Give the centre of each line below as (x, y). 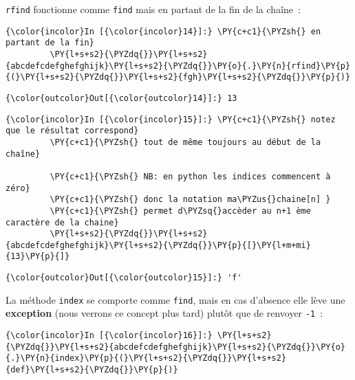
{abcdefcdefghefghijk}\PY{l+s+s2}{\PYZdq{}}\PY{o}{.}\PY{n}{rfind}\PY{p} (178, 66)
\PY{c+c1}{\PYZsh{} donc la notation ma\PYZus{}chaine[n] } (190, 200)
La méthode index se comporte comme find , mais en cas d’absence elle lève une (175, 299)
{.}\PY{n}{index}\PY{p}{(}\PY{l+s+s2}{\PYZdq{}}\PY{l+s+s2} (146, 358)
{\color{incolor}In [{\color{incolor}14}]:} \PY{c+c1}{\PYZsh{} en (163, 31)
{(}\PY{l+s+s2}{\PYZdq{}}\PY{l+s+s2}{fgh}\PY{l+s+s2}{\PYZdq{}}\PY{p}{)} (178, 77)
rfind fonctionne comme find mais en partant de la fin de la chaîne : (153, 9)
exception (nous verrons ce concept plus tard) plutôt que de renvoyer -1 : (164, 313)
